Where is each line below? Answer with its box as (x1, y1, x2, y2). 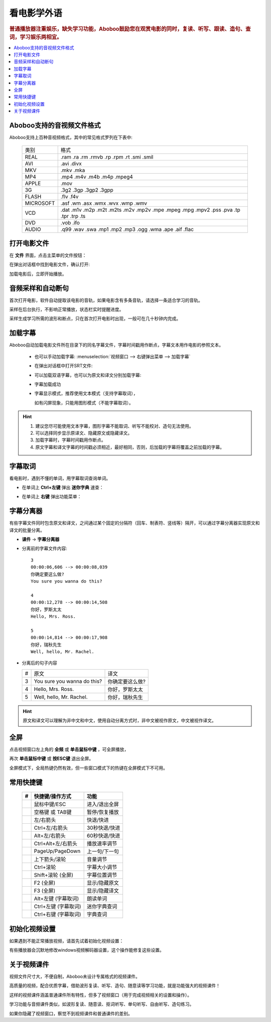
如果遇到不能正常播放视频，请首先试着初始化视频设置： (9, 937, 124, 944)
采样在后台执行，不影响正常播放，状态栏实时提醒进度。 (9, 306, 124, 312)
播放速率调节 (86, 840, 117, 847)
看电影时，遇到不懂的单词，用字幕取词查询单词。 (9, 475, 110, 481)
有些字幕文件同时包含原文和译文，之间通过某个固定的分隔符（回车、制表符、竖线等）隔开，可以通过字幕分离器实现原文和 (9, 520, 260, 526)
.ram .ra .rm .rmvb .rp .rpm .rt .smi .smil (60, 153, 154, 161)
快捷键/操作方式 (34, 793, 71, 800)
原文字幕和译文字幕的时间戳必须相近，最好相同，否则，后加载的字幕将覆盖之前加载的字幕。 (35, 444, 224, 450)
